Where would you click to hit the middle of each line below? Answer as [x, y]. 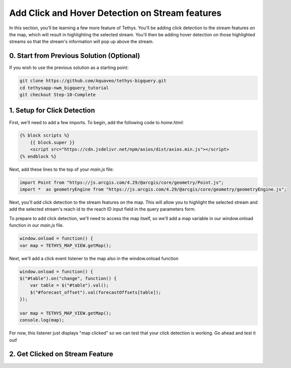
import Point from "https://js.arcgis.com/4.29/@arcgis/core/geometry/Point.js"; [122, 182]
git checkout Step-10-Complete [58, 95]
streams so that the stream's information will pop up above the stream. [81, 42]
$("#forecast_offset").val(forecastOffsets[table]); [96, 292]
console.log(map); [42, 320]
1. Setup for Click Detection [52, 110]
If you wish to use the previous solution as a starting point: [69, 68]
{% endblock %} [38, 156]
